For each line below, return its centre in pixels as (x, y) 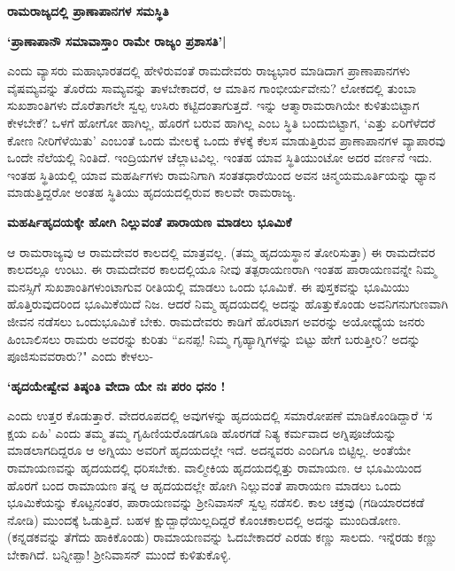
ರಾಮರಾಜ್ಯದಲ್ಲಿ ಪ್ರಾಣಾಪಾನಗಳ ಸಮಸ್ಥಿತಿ (88, 11)
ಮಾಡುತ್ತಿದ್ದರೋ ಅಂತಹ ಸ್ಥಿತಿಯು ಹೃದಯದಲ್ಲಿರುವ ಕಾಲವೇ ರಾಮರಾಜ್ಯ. (152, 192)
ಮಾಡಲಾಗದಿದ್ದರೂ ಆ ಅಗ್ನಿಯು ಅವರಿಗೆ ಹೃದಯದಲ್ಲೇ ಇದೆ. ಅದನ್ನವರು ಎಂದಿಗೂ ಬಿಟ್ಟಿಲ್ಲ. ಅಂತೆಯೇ (209, 450)
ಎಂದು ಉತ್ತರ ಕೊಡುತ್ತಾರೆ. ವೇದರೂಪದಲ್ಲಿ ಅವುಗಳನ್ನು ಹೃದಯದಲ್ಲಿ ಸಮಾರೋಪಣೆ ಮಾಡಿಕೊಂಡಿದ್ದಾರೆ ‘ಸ (220, 415)
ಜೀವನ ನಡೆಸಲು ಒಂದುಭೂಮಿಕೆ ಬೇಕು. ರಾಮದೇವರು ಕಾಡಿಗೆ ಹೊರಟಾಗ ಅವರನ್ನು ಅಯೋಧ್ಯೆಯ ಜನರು (216, 321)
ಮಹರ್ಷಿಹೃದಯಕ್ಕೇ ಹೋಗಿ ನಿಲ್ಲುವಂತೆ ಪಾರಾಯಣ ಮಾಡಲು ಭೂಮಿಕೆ (150, 221)
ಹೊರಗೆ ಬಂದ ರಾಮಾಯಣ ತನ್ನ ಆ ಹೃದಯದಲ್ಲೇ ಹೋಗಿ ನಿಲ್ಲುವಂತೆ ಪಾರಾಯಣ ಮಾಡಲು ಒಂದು (204, 485)
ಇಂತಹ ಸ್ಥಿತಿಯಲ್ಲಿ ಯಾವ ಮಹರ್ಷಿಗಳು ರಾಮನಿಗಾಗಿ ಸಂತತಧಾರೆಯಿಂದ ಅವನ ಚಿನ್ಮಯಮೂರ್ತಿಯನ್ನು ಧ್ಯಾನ (222, 174)
